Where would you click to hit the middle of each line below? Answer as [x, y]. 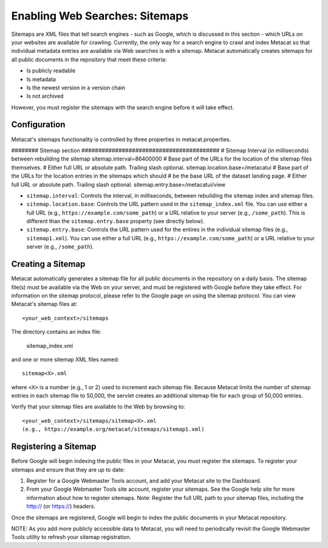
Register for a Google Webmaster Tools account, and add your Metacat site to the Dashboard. [144, 480]
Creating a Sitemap [48, 264]
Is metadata [41, 79]
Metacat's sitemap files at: [44, 304]
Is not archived [45, 96]
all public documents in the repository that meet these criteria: [89, 59]
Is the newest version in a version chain [76, 88]
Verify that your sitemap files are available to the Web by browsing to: [98, 407]
